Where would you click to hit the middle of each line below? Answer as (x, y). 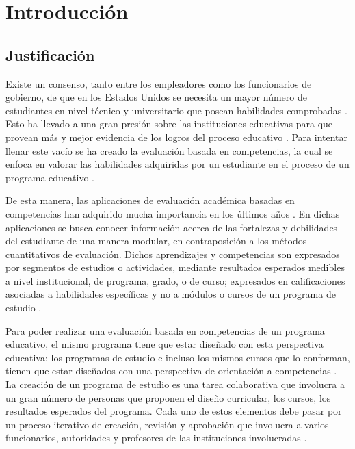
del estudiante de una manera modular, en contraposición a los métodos (156, 241)
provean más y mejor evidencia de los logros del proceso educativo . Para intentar (177, 137)
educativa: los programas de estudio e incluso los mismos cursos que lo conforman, (178, 357)
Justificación (50, 54)
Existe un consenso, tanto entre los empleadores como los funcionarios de (159, 83)
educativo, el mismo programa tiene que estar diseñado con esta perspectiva (165, 344)
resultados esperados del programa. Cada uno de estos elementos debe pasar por (174, 411)
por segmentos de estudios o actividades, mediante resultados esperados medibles (175, 267)
